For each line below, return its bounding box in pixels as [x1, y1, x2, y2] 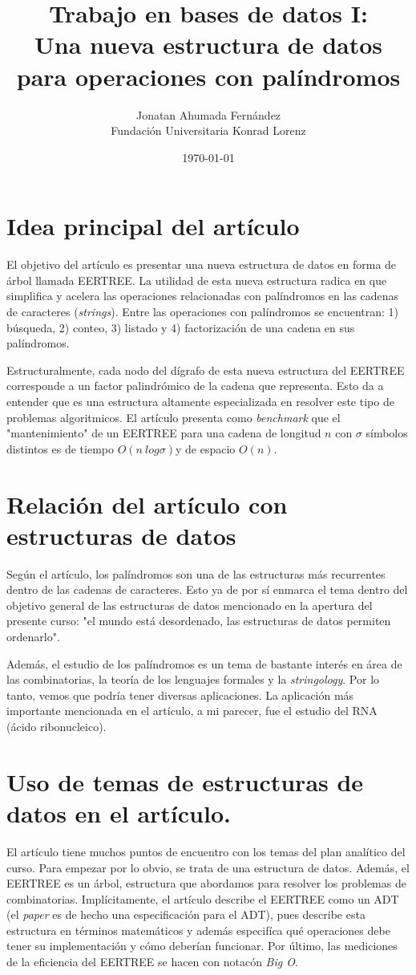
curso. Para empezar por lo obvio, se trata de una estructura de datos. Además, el [6, 859, 410, 875]
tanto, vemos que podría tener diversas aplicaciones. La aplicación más [6, 686, 354, 703]
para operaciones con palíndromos [16, 59, 401, 92]
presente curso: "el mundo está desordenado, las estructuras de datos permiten [6, 612, 391, 629]
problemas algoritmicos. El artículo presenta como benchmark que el [6, 408, 341, 425]
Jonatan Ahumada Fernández [135, 106, 281, 123]
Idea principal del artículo [6, 209, 300, 242]
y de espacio [175, 440, 236, 457]
